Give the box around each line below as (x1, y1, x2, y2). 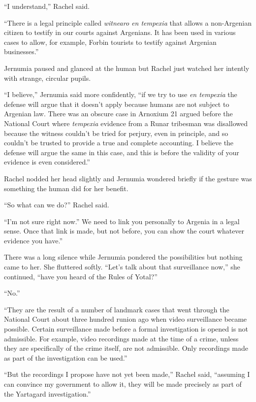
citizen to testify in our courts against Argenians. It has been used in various (4, 27, 236, 37)
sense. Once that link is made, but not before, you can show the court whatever (4, 226, 245, 236)
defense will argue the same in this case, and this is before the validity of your (4, 147, 239, 157)
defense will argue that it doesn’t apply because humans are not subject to (4, 99, 229, 109)
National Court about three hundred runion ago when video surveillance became (4, 314, 247, 324)
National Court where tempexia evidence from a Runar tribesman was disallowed (4, 118, 248, 128)
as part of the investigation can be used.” (4, 352, 128, 363)
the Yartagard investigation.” (4, 388, 91, 399)
